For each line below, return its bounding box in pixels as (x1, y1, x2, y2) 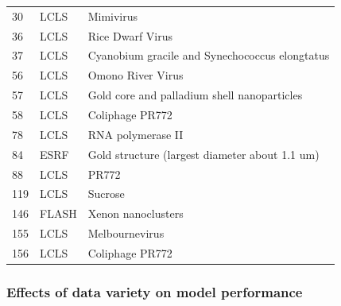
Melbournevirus (87, 225, 165, 242)
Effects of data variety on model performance (6, 281, 303, 301)
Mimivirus (87, 7, 138, 24)
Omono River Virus (87, 67, 184, 83)
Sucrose (87, 185, 125, 202)
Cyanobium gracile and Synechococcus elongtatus (87, 47, 330, 64)
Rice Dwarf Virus (87, 27, 173, 44)
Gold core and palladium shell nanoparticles (87, 87, 303, 103)
